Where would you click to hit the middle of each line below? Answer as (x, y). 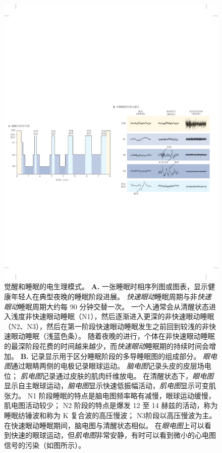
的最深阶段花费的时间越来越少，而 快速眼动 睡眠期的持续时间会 (106, 346)
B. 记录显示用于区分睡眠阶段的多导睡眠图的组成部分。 (110, 356)
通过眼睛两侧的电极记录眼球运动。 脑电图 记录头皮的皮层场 (108, 366)
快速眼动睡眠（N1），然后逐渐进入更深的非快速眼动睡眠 (123, 316)
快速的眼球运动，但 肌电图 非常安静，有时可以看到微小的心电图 (113, 435)
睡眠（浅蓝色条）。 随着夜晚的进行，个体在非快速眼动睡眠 (120, 336)
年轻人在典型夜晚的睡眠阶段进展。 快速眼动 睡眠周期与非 (104, 296)
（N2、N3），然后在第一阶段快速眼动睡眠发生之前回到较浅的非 (106, 326)
